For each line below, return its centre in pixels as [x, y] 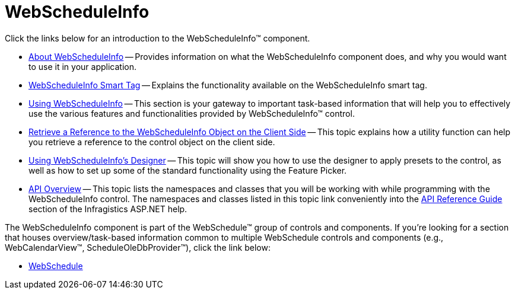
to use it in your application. [82, 66]
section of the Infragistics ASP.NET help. [108, 209]
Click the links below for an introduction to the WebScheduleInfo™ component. [158, 38]
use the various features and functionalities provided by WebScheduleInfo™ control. [192, 113]
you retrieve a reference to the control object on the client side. [152, 142]
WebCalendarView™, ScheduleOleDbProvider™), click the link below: [138, 247]
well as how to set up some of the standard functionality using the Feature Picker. [188, 170]
